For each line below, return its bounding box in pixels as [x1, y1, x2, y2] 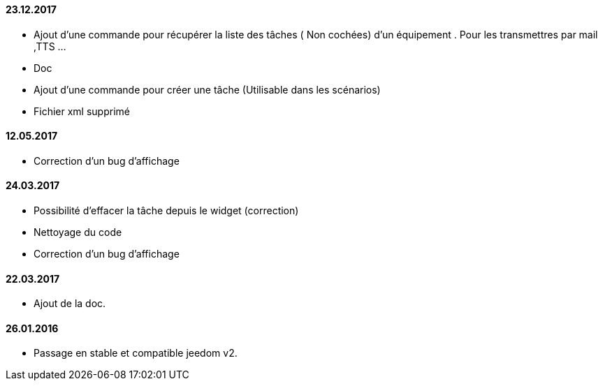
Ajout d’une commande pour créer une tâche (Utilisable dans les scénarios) [34, 83, 381, 96]
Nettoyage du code [34, 226, 122, 239]
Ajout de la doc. [34, 297, 106, 310]
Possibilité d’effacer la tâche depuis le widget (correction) [34, 205, 299, 217]
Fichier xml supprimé [34, 105, 130, 117]
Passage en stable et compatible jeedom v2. [34, 347, 238, 359]
